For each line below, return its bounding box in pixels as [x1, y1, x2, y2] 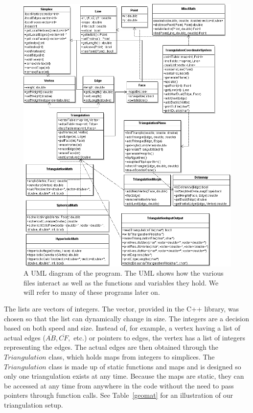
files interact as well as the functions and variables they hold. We [23, 277, 219, 287]
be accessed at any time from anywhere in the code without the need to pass [4, 380, 234, 390]
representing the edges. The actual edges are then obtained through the [4, 342, 218, 352]
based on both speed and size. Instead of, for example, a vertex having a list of [4, 323, 240, 333]
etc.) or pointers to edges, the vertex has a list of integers [73, 332, 246, 342]
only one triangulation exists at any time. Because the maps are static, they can [4, 371, 244, 381]
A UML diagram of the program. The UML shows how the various [23, 268, 224, 278]
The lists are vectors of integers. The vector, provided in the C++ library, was [4, 303, 239, 313]
